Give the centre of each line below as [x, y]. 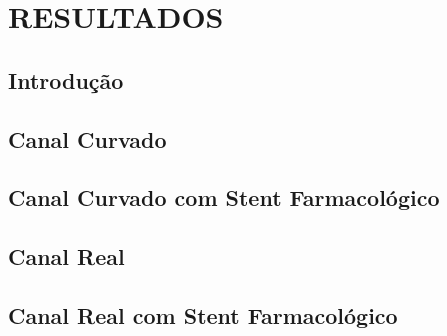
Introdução [66, 79]
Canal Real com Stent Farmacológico [203, 314]
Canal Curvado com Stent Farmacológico [224, 197]
